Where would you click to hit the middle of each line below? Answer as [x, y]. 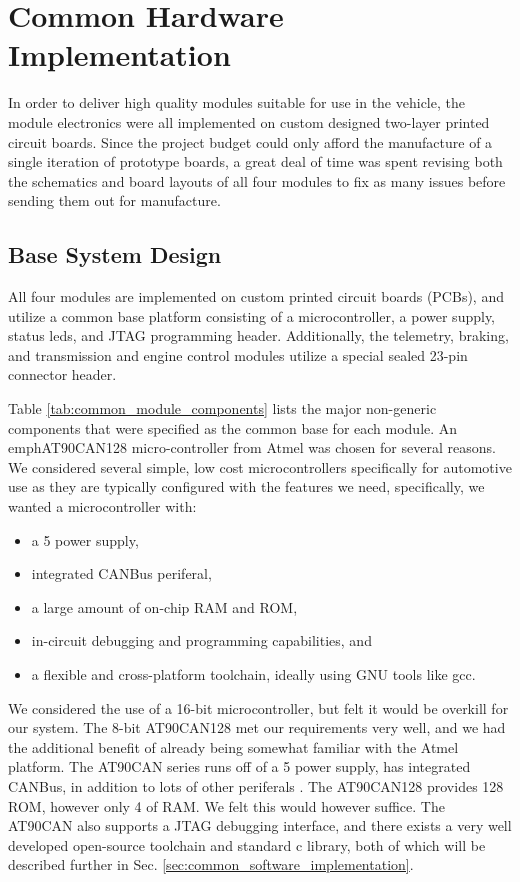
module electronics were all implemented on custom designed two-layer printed [249, 121]
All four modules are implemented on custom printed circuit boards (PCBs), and [256, 296]
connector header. [62, 374]
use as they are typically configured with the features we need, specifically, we [246, 486]
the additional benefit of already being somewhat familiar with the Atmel [233, 746]
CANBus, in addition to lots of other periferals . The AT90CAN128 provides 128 [256, 785]
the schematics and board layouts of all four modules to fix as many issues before [257, 180]
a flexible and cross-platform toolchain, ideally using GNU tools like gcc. [253, 673]
